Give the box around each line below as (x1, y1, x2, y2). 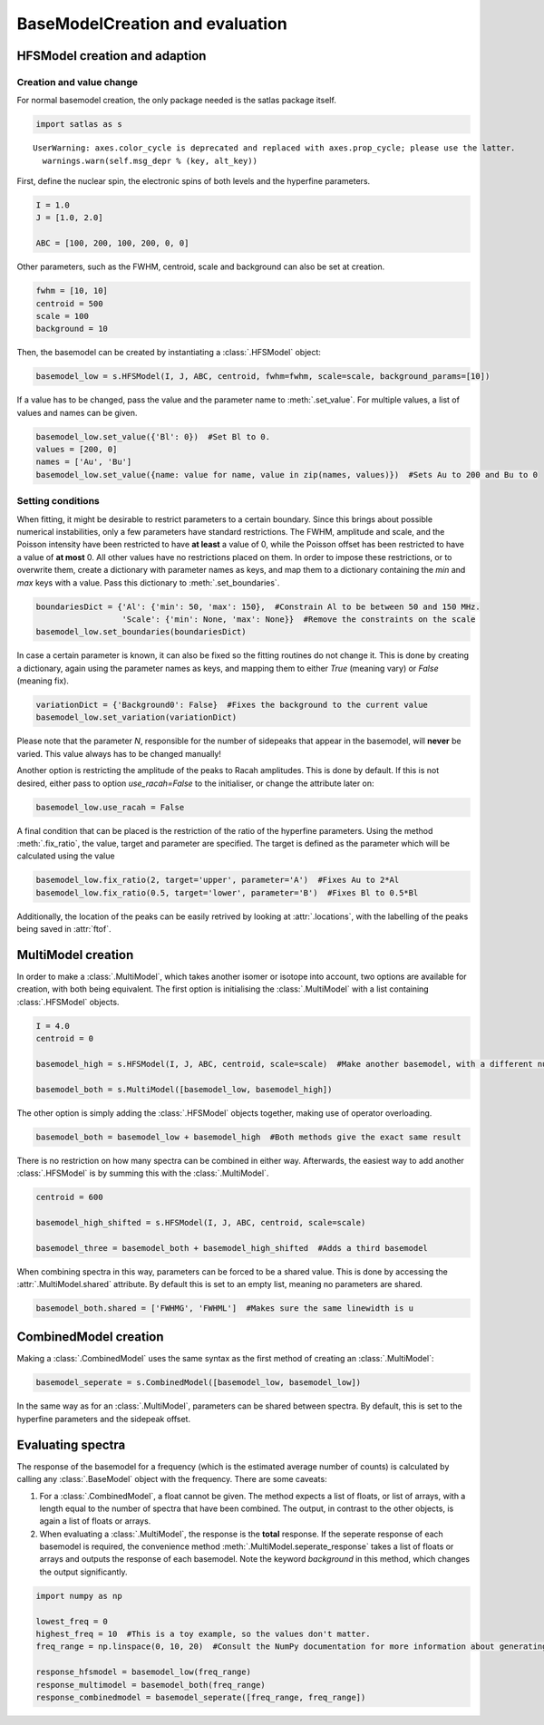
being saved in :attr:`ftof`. (16, 924, 112, 935)
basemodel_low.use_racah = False (35, 802, 185, 812)
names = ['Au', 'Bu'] (35, 457, 132, 467)
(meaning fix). (16, 675, 70, 686)
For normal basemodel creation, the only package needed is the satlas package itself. (16, 95, 337, 106)
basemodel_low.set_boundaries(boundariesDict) (35, 626, 247, 637)
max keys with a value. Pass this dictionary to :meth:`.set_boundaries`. (16, 577, 280, 588)
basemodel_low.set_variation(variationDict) (35, 712, 238, 722)
